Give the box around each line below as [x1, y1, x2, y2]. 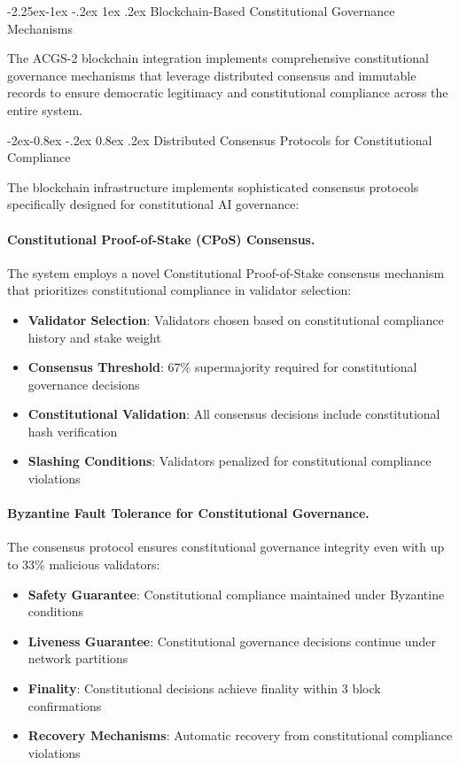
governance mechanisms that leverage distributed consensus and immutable [7, 66, 416, 84]
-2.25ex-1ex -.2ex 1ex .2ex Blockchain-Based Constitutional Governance [7, 2, 395, 19]
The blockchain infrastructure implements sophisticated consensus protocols [7, 177, 419, 196]
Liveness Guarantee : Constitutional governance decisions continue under [27, 631, 436, 650]
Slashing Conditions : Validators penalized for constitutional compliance [27, 452, 432, 470]
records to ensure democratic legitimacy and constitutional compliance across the [7, 83, 448, 102]
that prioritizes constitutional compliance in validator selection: [7, 281, 352, 299]
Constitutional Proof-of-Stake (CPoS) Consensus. [7, 229, 315, 248]
